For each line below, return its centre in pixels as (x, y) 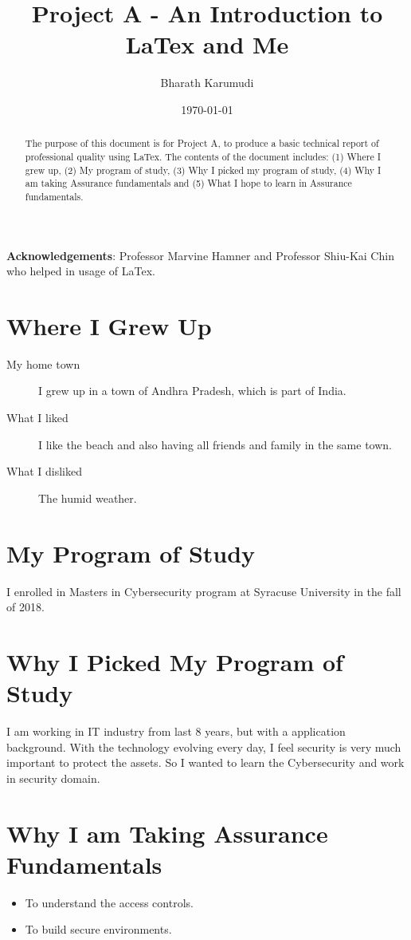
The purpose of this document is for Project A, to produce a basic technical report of (202, 143)
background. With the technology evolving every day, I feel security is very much (204, 746)
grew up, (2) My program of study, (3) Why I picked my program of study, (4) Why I (203, 170)
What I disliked (44, 471)
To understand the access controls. (109, 902)
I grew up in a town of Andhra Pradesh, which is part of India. (192, 391)
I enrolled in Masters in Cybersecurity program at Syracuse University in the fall (204, 591)
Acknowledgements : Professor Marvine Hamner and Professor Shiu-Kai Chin (200, 255)
